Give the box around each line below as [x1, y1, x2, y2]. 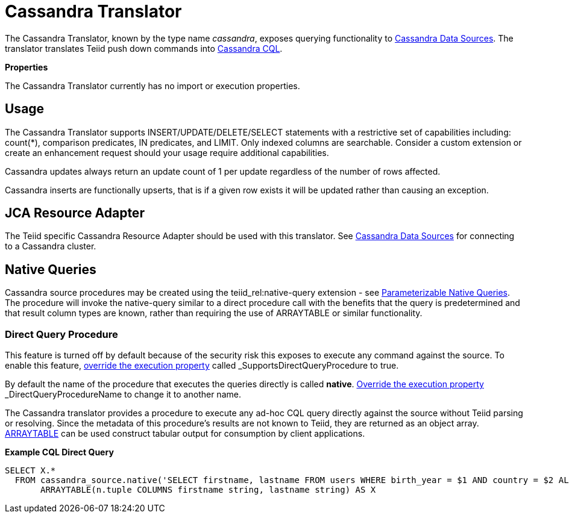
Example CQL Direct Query [5, 447, 114, 458]
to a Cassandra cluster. [5, 241, 96, 252]
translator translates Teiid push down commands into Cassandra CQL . [5, 43, 283, 54]
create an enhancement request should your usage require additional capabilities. [5, 147, 329, 158]
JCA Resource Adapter [5, 205, 145, 221]
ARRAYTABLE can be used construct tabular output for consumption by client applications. [5, 428, 365, 439]
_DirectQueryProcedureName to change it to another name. [5, 389, 241, 400]
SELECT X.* [5, 466, 56, 476]
